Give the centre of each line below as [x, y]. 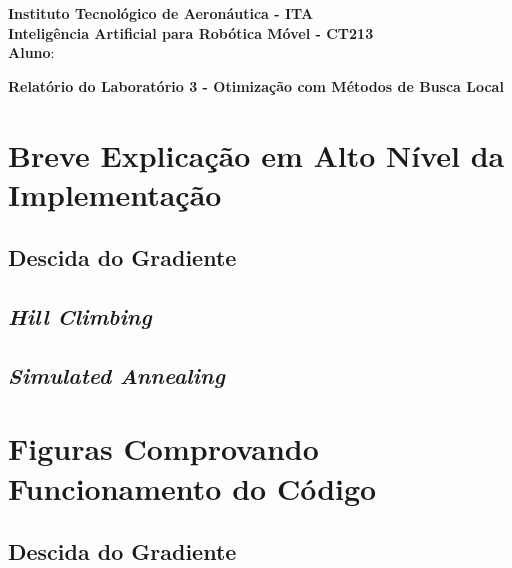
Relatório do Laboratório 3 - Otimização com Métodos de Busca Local [256, 85]
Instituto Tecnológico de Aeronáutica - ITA [161, 13]
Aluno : [31, 52]
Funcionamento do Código [192, 487]
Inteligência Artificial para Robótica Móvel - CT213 [191, 32]
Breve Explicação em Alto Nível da [256, 154]
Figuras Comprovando [163, 448]
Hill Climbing [80, 316]
